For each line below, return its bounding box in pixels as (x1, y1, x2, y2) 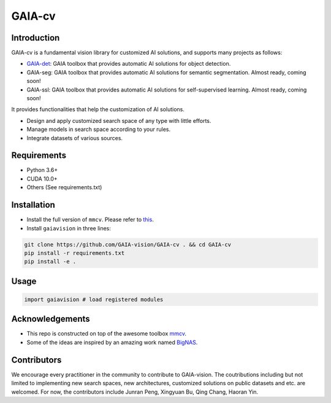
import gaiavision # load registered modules (24, 295, 164, 303)
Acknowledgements (11, 314, 90, 324)
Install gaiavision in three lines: (26, 224, 112, 232)
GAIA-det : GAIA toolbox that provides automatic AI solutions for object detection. (26, 60, 231, 68)
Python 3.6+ (26, 166, 58, 174)
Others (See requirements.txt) (26, 184, 102, 191)
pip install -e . (24, 258, 77, 265)
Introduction (11, 33, 60, 43)
